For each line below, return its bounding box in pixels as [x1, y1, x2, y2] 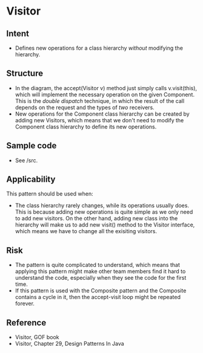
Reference [6, 317, 47, 328]
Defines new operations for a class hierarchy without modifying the [15, 44, 184, 51]
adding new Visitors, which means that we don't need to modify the [15, 116, 184, 124]
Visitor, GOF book [15, 334, 59, 341]
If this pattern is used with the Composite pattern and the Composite [15, 287, 187, 294]
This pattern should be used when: [6, 190, 93, 197]
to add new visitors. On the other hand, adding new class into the [15, 215, 178, 222]
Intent [6, 28, 29, 39]
